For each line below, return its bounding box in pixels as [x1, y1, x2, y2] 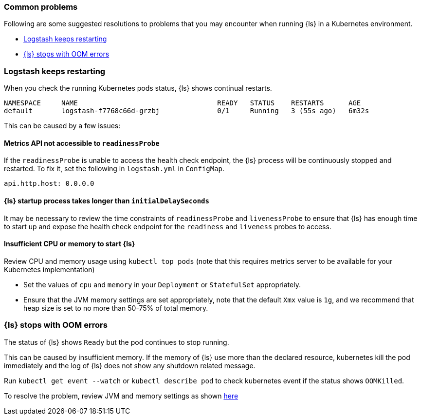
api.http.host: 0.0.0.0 [4, 180, 94, 188]
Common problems [4, 2, 78, 12]
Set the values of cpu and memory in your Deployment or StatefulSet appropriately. [23, 280, 301, 289]
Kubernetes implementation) [4, 265, 95, 274]
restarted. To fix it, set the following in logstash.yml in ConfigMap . [4, 164, 225, 173]
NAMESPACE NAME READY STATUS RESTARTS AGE [4, 99, 361, 107]
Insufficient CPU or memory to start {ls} [4, 239, 135, 248]
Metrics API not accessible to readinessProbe [4, 139, 160, 147]
